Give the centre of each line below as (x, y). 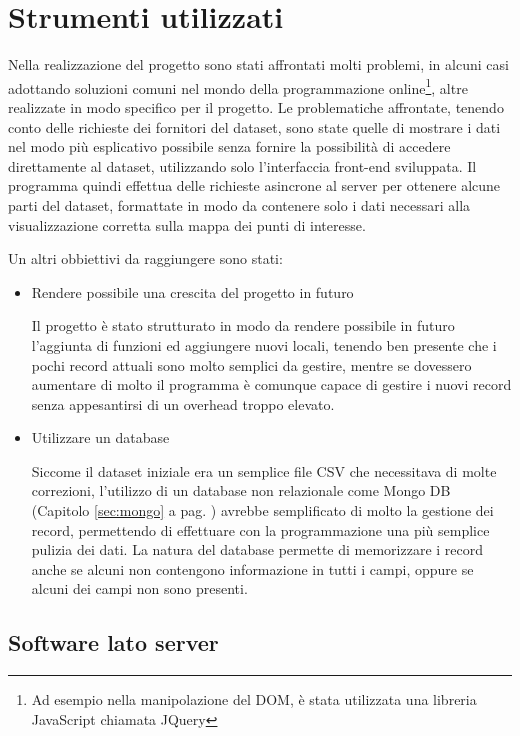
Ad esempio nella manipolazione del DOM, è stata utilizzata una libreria (254, 699)
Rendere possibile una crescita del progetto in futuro (192, 291)
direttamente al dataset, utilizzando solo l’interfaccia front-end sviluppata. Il (242, 165)
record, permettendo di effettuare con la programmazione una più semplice (260, 529)
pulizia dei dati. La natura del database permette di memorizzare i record (257, 549)
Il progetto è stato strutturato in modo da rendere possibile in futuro (243, 325)
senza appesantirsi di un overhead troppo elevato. (183, 403)
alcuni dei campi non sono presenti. (139, 588)
